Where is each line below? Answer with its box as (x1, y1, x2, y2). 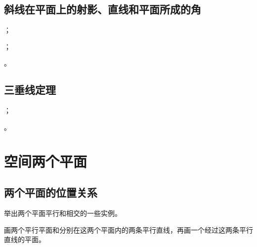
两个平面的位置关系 (4, 185, 97, 200)
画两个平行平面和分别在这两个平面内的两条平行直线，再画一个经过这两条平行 (4, 224, 253, 235)
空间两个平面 (4, 151, 87, 171)
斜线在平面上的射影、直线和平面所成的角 (4, 1, 201, 17)
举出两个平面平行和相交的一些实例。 (4, 207, 122, 218)
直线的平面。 (4, 234, 45, 245)
